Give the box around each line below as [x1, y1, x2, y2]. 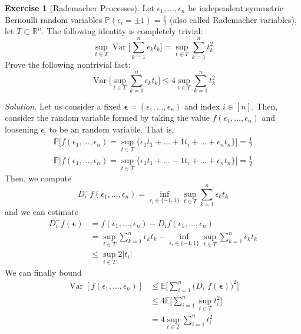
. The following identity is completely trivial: [41, 25, 203, 37]
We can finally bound [5, 266, 82, 278]
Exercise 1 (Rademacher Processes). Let [5, 2, 154, 14]
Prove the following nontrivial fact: [5, 58, 131, 71]
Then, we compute [5, 172, 72, 184]
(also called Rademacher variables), [170, 13, 297, 25]
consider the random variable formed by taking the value [5, 111, 210, 124]
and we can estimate [5, 205, 78, 217]
